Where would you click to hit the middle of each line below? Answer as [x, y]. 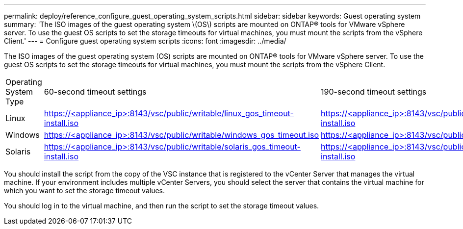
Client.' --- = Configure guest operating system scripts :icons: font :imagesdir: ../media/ [145, 41]
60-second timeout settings [95, 92]
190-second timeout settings [374, 92]
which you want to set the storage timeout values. [85, 191]
